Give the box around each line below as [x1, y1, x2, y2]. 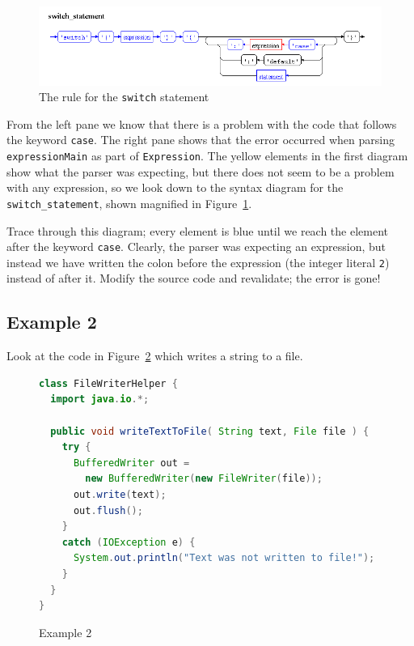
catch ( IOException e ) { [61, 536, 196, 548]
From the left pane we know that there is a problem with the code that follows [6, 115, 397, 132]
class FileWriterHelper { [39, 377, 178, 389]
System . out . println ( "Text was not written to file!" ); [73, 552, 375, 564]
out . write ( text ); [73, 489, 167, 501]
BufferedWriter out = [73, 457, 190, 469]
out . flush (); [73, 504, 143, 516]
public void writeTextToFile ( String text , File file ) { [50, 425, 370, 437]
